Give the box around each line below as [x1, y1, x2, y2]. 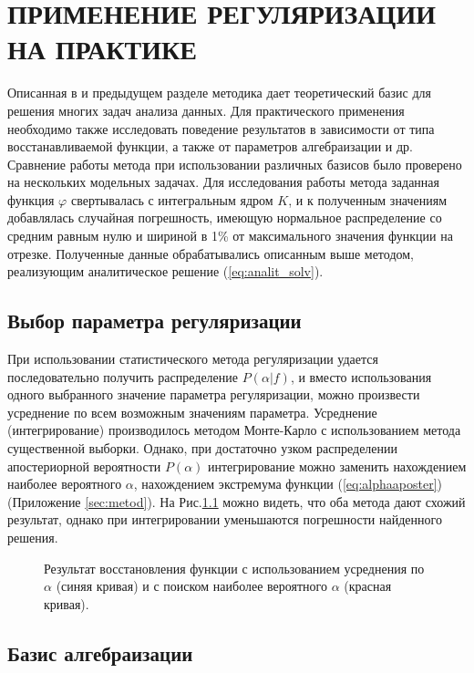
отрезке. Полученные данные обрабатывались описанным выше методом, [7, 243, 414, 263]
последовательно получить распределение [7, 367, 239, 386]
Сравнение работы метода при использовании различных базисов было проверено [7, 154, 462, 173]
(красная [344, 576, 392, 595]
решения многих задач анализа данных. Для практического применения [7, 100, 405, 119]
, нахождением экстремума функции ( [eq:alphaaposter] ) [133, 474, 443, 493]
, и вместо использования [290, 367, 432, 386]
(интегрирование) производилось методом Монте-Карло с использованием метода [7, 420, 461, 440]
